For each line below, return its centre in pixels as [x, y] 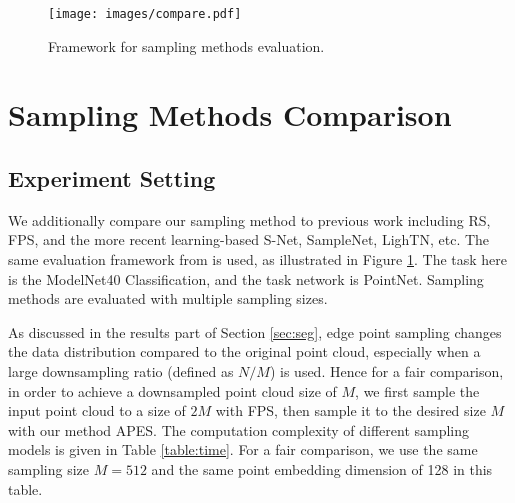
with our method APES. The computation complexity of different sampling [239, 429]
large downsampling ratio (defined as [121, 370]
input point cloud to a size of [97, 410]
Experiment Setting [112, 178]
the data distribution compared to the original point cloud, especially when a [244, 351]
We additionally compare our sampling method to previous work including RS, [249, 219]
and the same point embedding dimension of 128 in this [322, 468]
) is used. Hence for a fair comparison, [386, 370]
